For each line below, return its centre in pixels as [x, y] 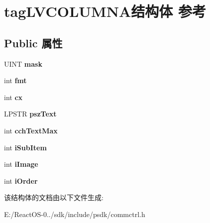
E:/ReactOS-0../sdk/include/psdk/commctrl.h [75, 214]
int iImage [21, 164]
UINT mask [23, 63]
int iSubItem [25, 147]
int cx [13, 97]
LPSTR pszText [30, 114]
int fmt [15, 80]
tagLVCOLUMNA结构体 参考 [105, 11]
